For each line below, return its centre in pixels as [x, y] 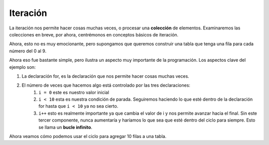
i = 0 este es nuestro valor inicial [74, 92]
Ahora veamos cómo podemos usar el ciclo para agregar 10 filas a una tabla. [88, 137]
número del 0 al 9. [28, 51]
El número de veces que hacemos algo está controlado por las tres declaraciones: [106, 85]
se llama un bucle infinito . [66, 127]
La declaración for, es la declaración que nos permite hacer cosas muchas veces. [105, 76]
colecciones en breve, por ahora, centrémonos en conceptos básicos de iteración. [94, 34]
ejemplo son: [22, 67]
